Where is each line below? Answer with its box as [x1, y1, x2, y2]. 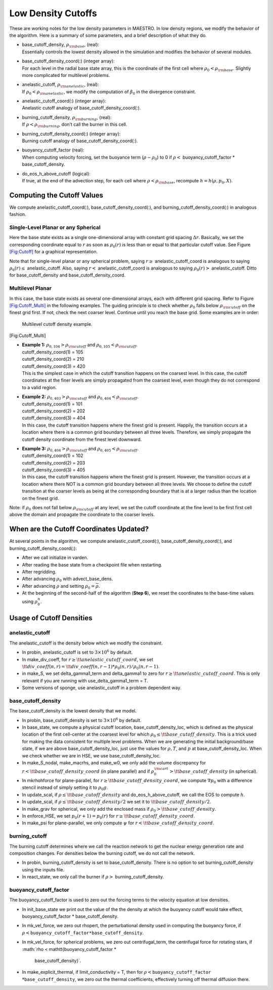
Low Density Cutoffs [9, 8, 97, 19]
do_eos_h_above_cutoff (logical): [22, 170, 90, 177]
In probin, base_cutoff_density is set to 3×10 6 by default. [22, 717, 142, 723]
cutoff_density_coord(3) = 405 [22, 467, 85, 473]
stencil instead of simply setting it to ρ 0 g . [22, 784, 108, 792]
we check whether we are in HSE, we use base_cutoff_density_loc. [22, 752, 161, 758]
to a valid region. [22, 384, 57, 390]
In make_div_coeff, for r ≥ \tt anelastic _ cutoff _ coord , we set [22, 656, 154, 662]
